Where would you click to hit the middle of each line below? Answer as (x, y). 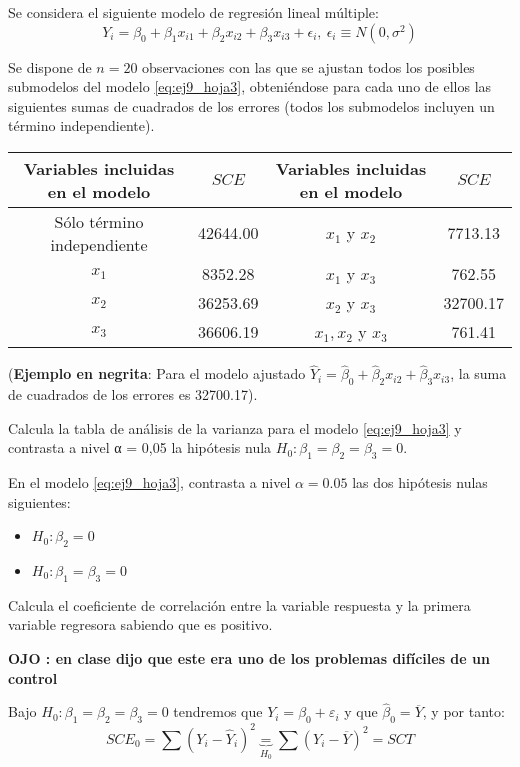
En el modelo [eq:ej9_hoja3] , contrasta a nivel (149, 481)
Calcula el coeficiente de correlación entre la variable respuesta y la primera (239, 604)
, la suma (478, 373)
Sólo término (99, 221)
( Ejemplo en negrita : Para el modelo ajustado (157, 373)
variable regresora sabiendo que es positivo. (140, 624)
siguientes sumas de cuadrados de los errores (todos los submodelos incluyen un (251, 105)
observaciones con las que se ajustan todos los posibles (308, 66)
